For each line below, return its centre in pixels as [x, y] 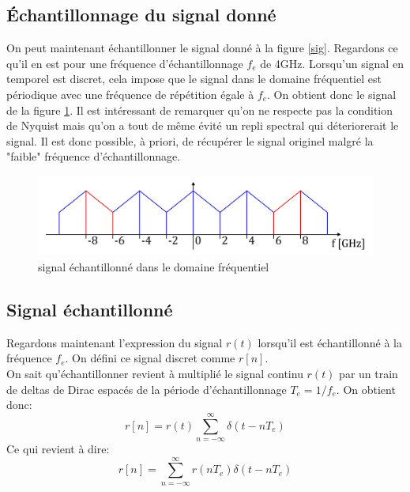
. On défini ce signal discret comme [150, 358]
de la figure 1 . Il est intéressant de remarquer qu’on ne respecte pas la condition [200, 110]
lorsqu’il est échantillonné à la [330, 342]
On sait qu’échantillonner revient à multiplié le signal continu [155, 373]
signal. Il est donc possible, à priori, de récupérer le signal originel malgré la [190, 140]
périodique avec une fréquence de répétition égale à [130, 94]
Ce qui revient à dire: [58, 448]
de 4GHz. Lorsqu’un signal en [332, 63]
